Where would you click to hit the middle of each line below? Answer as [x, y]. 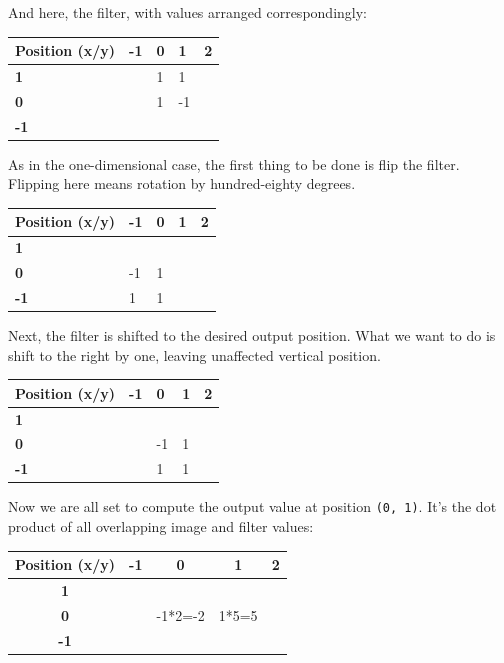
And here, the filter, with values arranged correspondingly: [187, 12]
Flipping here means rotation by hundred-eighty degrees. [182, 183]
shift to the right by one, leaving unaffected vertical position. [194, 354]
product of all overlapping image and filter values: [161, 526]
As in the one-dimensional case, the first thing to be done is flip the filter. [234, 163]
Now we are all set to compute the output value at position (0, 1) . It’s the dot [252, 506]
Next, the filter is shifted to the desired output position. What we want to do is [252, 335]
